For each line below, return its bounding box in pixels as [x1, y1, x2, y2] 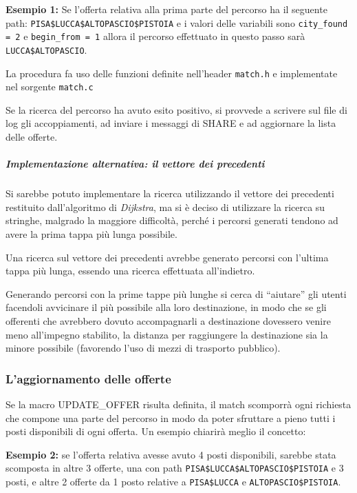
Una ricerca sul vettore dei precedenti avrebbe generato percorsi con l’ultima [6, 250, 329, 264]
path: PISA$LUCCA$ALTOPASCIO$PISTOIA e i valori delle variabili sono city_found [6, 15, 348, 30]
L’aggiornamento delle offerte [6, 370, 171, 387]
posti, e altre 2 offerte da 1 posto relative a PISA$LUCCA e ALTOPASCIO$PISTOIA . [6, 474, 341, 488]
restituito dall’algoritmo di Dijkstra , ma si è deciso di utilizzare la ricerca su [6, 199, 325, 214]
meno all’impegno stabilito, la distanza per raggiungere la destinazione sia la [6, 327, 328, 341]
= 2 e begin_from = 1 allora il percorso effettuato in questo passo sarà [6, 29, 305, 43]
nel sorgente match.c [6, 79, 94, 94]
